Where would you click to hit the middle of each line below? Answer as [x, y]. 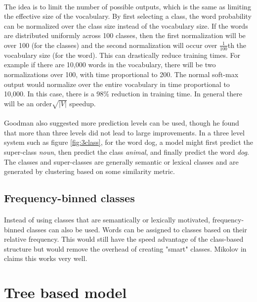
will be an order [28, 103]
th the [237, 45]
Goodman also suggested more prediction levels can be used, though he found [122, 123]
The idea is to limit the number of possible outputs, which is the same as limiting [128, 6]
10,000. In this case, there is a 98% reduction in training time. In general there [123, 94]
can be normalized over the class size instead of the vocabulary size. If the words [126, 25]
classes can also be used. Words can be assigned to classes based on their [137, 229]
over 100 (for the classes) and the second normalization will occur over [111, 45]
